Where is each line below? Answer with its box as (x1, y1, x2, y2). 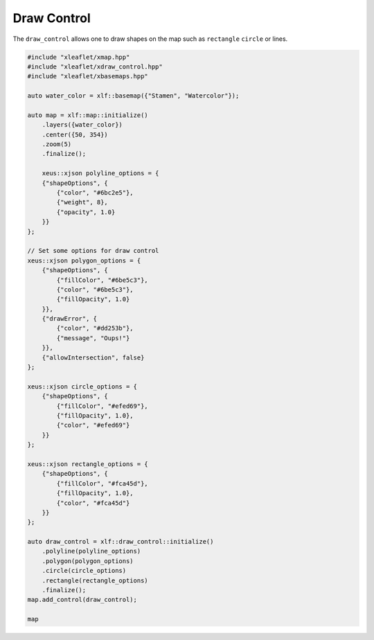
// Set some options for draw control (27, 247, 159, 255)
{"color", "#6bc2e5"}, (56, 189, 134, 197)
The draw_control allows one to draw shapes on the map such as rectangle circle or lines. (12, 35, 288, 43)
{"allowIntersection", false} (42, 353, 145, 362)
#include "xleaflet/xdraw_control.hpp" (27, 62, 163, 71)
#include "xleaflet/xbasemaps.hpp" (27, 73, 148, 80)
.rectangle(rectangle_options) (42, 576, 148, 585)
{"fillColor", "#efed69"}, (56, 402, 148, 410)
